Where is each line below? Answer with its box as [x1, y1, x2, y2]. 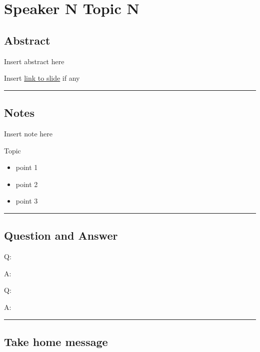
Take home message [4, 333, 108, 349]
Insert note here [4, 128, 52, 138]
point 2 [15, 179, 38, 189]
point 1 [15, 162, 38, 172]
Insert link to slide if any [4, 73, 80, 83]
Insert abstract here [4, 56, 64, 66]
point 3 [15, 196, 38, 206]
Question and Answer [4, 228, 118, 243]
